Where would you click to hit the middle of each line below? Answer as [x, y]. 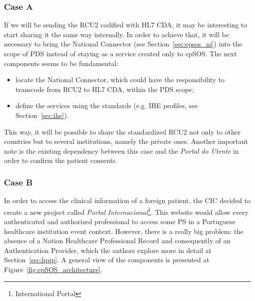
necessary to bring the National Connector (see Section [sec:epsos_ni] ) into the [123, 44]
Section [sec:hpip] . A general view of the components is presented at [107, 260]
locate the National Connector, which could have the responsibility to [120, 80]
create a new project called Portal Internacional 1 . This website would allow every [126, 211]
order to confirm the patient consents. [61, 160]
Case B [18, 182]
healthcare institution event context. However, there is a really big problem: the [124, 231]
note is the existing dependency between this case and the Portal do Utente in [121, 150]
